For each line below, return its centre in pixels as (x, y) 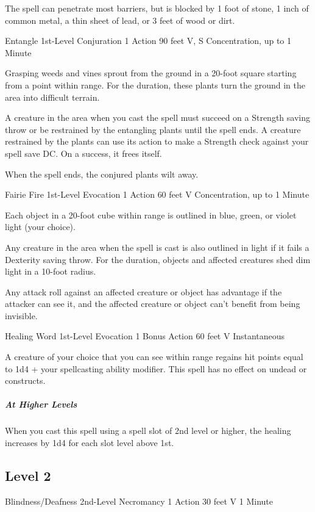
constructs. (25, 380)
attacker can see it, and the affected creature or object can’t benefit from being (153, 304)
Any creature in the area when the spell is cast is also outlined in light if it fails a (157, 247)
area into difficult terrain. (52, 97)
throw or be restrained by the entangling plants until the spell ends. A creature (153, 129)
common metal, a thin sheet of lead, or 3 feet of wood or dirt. (120, 20)
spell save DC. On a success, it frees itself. (83, 153)
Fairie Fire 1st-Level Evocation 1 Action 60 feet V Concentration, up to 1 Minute (157, 194)
